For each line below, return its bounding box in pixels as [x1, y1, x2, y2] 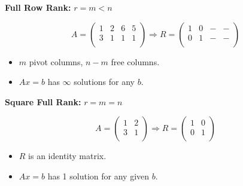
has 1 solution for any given [47, 169, 150, 182]
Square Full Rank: [5, 95, 81, 108]
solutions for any [74, 75, 135, 88]
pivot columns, [29, 55, 83, 68]
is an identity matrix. [28, 150, 107, 162]
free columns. [111, 55, 160, 68]
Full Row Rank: [5, 1, 71, 13]
